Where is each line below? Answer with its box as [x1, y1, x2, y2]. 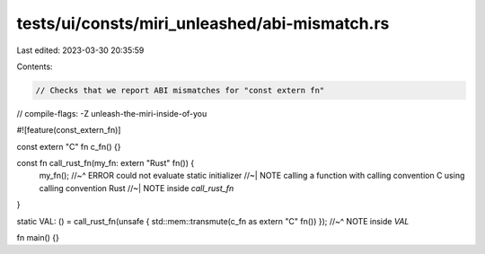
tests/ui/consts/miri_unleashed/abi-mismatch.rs [16, 13, 390, 33]
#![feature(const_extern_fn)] [16, 125, 121, 136]
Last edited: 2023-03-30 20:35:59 [16, 45, 145, 56]
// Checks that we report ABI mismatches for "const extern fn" [35, 85, 325, 95]
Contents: [16, 61, 53, 72]
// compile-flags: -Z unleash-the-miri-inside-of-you [16, 108, 207, 118]
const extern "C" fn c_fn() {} [16, 141, 121, 152]
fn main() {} [16, 232, 60, 243]
